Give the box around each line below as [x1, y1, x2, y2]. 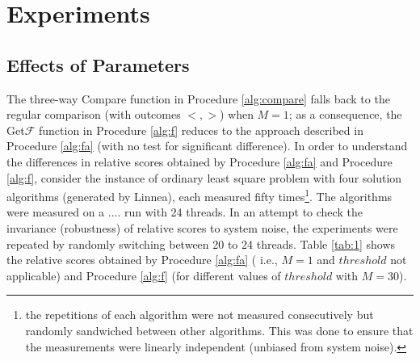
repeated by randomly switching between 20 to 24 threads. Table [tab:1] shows [6, 235, 396, 252]
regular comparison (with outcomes [6, 106, 181, 123]
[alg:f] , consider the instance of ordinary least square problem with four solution [6, 169, 402, 186]
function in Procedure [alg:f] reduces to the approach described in [38, 121, 363, 138]
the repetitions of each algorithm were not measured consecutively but [25, 306, 374, 323]
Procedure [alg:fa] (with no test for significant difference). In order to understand [6, 137, 408, 154]
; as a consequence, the [288, 106, 402, 123]
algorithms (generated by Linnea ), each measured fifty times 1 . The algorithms [6, 186, 393, 204]
